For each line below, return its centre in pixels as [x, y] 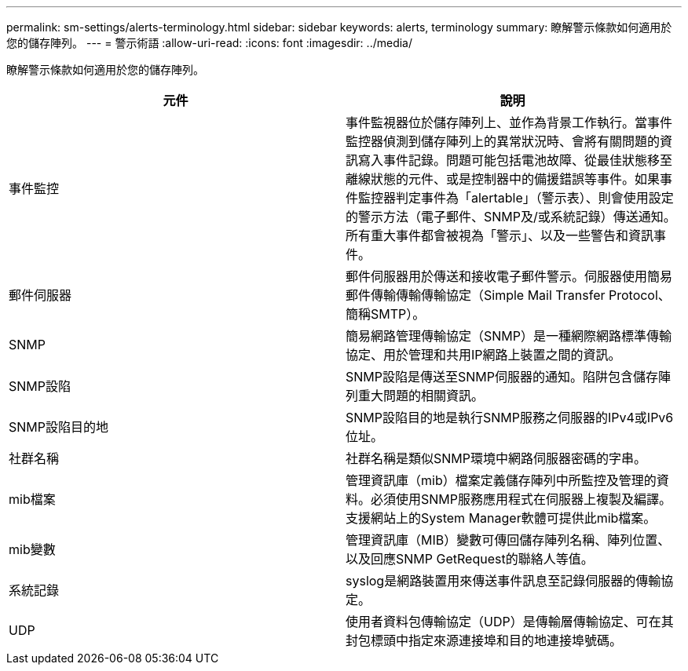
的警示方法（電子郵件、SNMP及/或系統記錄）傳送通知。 [511, 217]
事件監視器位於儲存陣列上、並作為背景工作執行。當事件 [509, 122]
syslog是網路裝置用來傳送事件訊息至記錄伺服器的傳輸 [503, 581]
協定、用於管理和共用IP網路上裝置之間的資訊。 [483, 355]
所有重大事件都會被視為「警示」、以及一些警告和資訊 [500, 235]
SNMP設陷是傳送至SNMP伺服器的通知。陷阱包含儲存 [502, 377]
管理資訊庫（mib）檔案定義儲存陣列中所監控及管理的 [501, 480]
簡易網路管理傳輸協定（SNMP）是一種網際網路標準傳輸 [509, 336]
